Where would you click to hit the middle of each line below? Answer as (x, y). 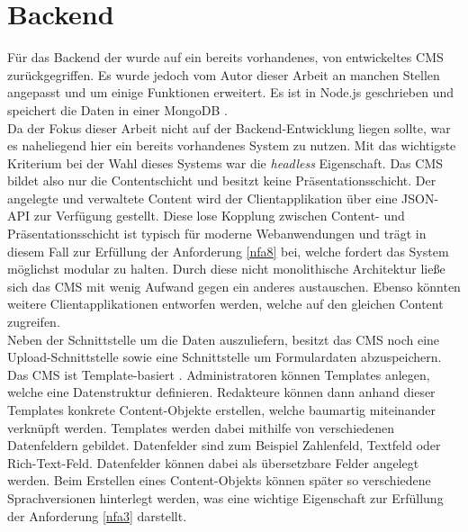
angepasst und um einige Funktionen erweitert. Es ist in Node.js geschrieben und (231, 92)
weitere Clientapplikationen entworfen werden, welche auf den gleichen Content (225, 304)
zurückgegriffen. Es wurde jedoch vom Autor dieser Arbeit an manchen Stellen (224, 74)
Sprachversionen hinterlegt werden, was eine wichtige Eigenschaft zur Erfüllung (225, 497)
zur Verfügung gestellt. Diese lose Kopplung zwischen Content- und (219, 216)
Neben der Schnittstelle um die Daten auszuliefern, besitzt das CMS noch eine (224, 339)
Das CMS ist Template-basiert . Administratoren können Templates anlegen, (219, 374)
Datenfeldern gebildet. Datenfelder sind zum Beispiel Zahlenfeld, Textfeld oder (224, 445)
